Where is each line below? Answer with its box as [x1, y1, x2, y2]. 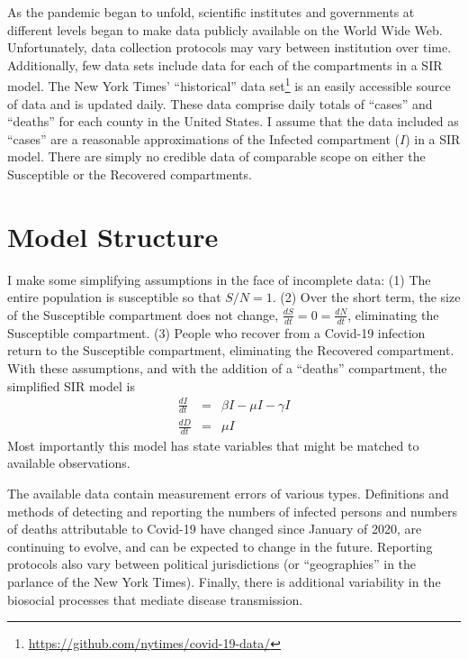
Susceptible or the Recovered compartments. [7, 165, 252, 183]
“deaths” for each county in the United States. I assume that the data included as [7, 112, 459, 131]
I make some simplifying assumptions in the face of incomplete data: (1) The [7, 270, 431, 288]
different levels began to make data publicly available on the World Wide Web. [7, 20, 443, 39]
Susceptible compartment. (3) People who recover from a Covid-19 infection [7, 323, 426, 342]
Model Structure [7, 217, 219, 254]
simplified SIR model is [7, 376, 135, 395]
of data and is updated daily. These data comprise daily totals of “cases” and [7, 94, 433, 113]
